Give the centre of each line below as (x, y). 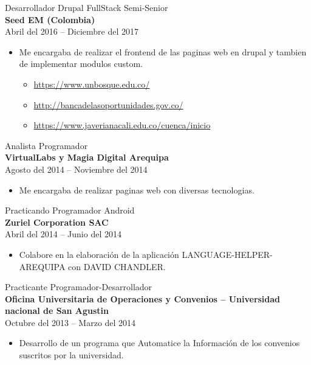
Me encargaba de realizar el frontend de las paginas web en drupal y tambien (163, 51)
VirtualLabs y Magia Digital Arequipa (87, 157)
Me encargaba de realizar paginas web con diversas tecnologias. (137, 189)
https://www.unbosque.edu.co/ (92, 84)
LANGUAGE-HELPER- (227, 254)
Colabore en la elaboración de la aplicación (99, 254)
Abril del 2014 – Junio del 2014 (63, 234)
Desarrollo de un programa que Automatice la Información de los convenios (159, 343)
